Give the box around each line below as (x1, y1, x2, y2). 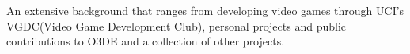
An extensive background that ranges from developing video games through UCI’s (6, 2, 404, 18)
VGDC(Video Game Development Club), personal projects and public (6, 17, 347, 34)
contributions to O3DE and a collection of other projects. (6, 33, 285, 49)
